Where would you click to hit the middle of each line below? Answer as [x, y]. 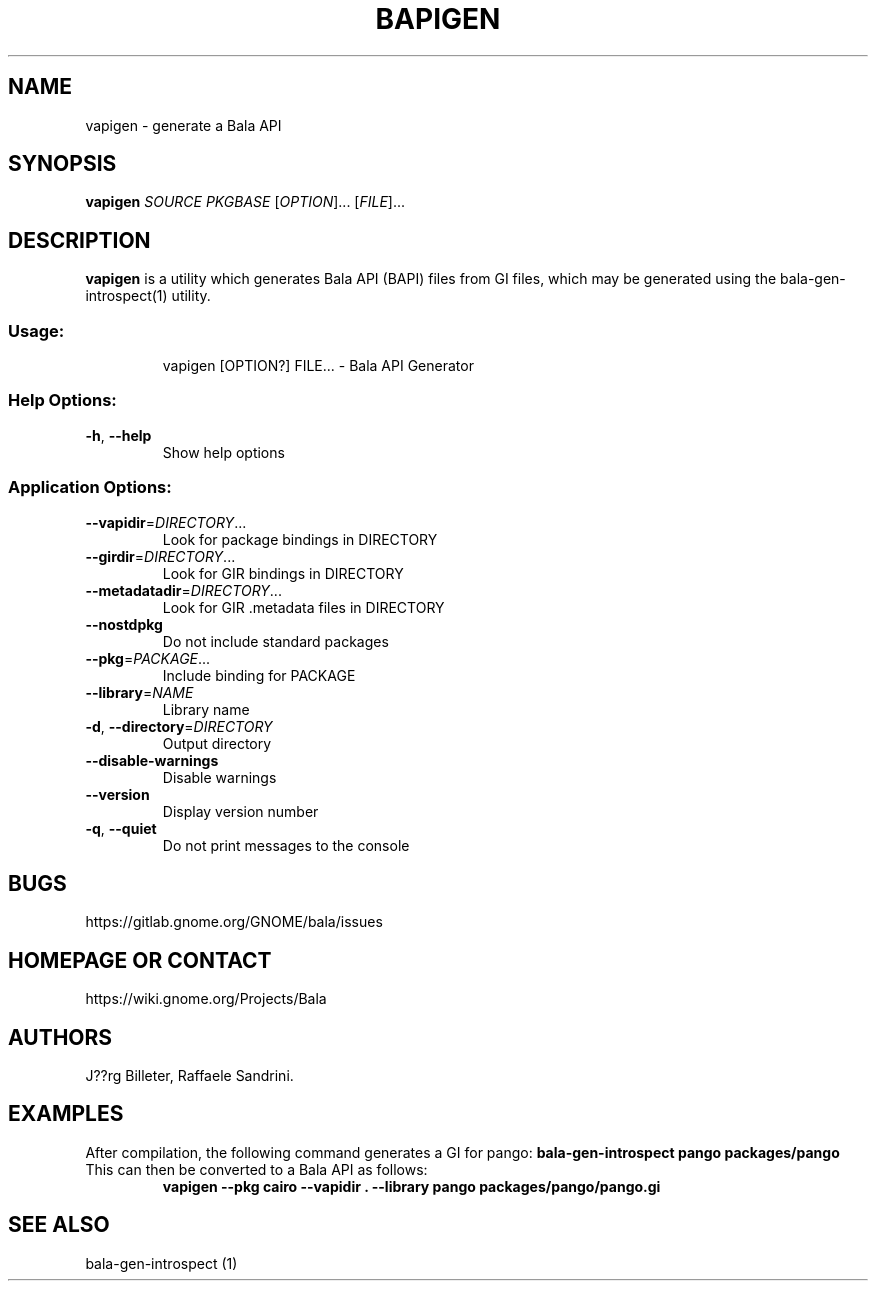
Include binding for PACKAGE [259, 675]
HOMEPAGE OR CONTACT [140, 960]
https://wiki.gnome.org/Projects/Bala [206, 999]
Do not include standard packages [275, 641]
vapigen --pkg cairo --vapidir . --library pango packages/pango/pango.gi [411, 1186]
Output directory [217, 743]
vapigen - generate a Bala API [183, 125]
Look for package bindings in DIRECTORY [300, 539]
